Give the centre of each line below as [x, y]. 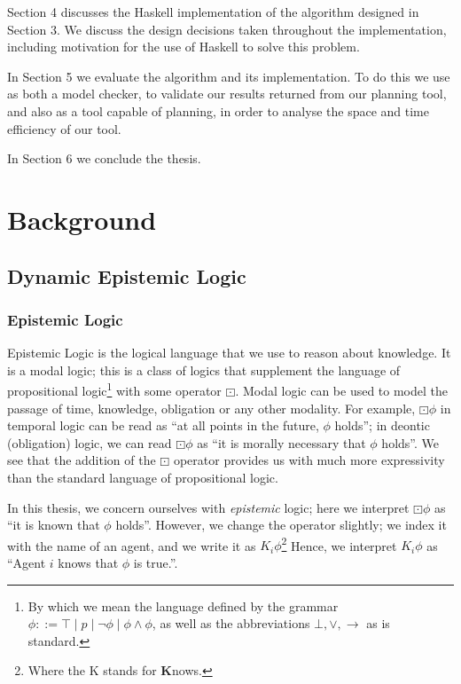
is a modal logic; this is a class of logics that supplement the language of [204, 370]
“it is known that [54, 525]
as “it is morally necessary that [281, 442]
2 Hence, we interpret [339, 544]
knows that [88, 562]
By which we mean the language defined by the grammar [183, 605]
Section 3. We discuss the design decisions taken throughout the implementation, [227, 29]
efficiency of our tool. [64, 128]
